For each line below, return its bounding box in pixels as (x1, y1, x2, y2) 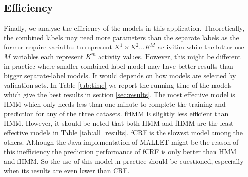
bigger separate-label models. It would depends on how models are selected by (4, 70, 236, 80)
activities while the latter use (157, 42, 244, 52)
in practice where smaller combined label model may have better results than (4, 61, 233, 71)
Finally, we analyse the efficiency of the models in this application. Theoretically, (4, 23, 245, 33)
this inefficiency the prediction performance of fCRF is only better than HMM (4, 146, 237, 156)
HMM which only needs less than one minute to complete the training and (4, 98, 226, 109)
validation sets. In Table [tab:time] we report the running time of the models (4, 80, 232, 90)
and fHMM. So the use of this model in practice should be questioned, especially (4, 156, 244, 166)
